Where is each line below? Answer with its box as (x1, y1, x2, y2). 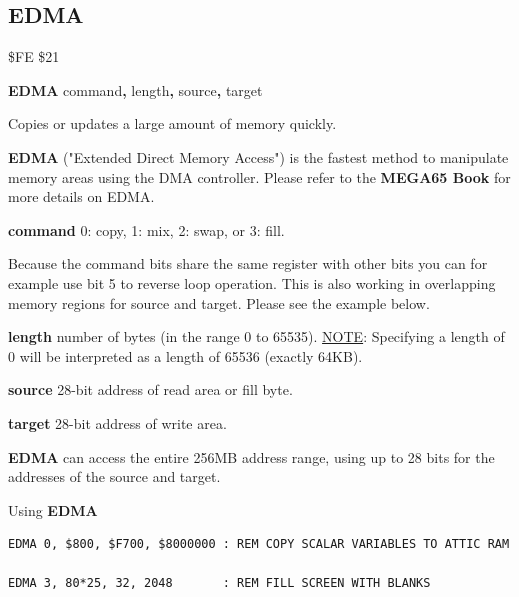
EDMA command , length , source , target (8, 79, 263, 100)
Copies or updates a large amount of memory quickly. (8, 113, 337, 134)
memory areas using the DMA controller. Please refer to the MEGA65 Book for (8, 166, 511, 187)
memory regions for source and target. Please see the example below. (8, 292, 430, 313)
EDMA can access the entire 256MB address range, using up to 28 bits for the (8, 446, 495, 467)
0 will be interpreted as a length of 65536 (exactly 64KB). (8, 345, 363, 366)
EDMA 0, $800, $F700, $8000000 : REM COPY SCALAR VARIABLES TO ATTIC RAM (8, 537, 510, 552)
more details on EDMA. (8, 186, 155, 207)
